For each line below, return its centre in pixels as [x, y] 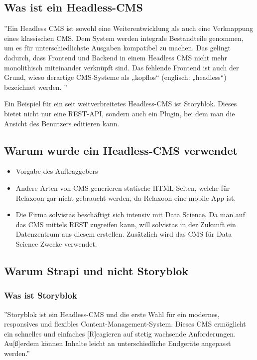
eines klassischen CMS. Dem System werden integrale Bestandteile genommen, [124, 38]
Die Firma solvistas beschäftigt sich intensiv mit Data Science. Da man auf [130, 214]
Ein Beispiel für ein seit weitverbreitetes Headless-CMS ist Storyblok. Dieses [121, 104]
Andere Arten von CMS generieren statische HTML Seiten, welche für [123, 187]
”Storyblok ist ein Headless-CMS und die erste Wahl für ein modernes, [112, 314]
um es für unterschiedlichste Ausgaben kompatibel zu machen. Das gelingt [117, 48]
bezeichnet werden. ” [36, 87]
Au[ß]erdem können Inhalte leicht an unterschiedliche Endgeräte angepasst [118, 343]
